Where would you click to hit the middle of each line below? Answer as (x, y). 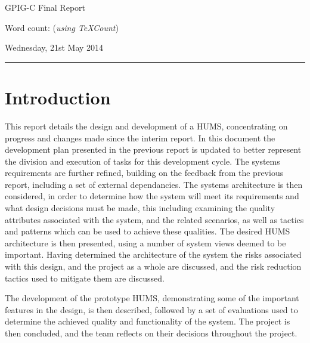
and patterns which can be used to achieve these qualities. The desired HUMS (148, 231)
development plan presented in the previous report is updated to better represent (153, 149)
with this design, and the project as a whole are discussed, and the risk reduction (153, 266)
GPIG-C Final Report (45, 7)
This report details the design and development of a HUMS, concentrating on (146, 126)
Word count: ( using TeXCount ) (62, 27)
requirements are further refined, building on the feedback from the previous (144, 173)
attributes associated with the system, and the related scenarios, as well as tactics (154, 219)
